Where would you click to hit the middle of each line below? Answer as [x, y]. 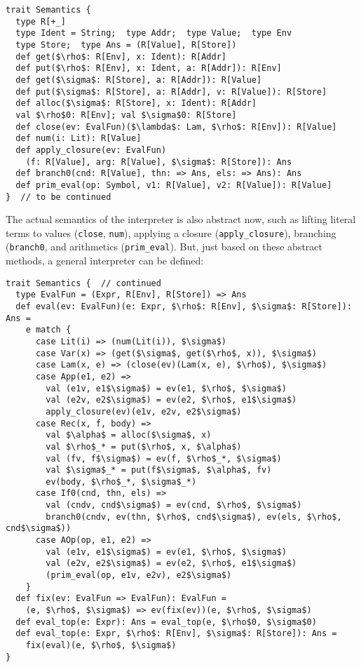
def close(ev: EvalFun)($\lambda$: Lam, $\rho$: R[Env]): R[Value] [176, 127]
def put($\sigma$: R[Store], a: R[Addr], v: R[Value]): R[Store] [171, 92]
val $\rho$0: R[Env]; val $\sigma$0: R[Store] [126, 115]
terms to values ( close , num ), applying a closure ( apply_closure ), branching [171, 233]
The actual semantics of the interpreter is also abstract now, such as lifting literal [181, 219]
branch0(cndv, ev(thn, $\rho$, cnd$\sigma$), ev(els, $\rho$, [194, 517]
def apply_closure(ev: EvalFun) [91, 150]
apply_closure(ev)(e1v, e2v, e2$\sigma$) [144, 411]
